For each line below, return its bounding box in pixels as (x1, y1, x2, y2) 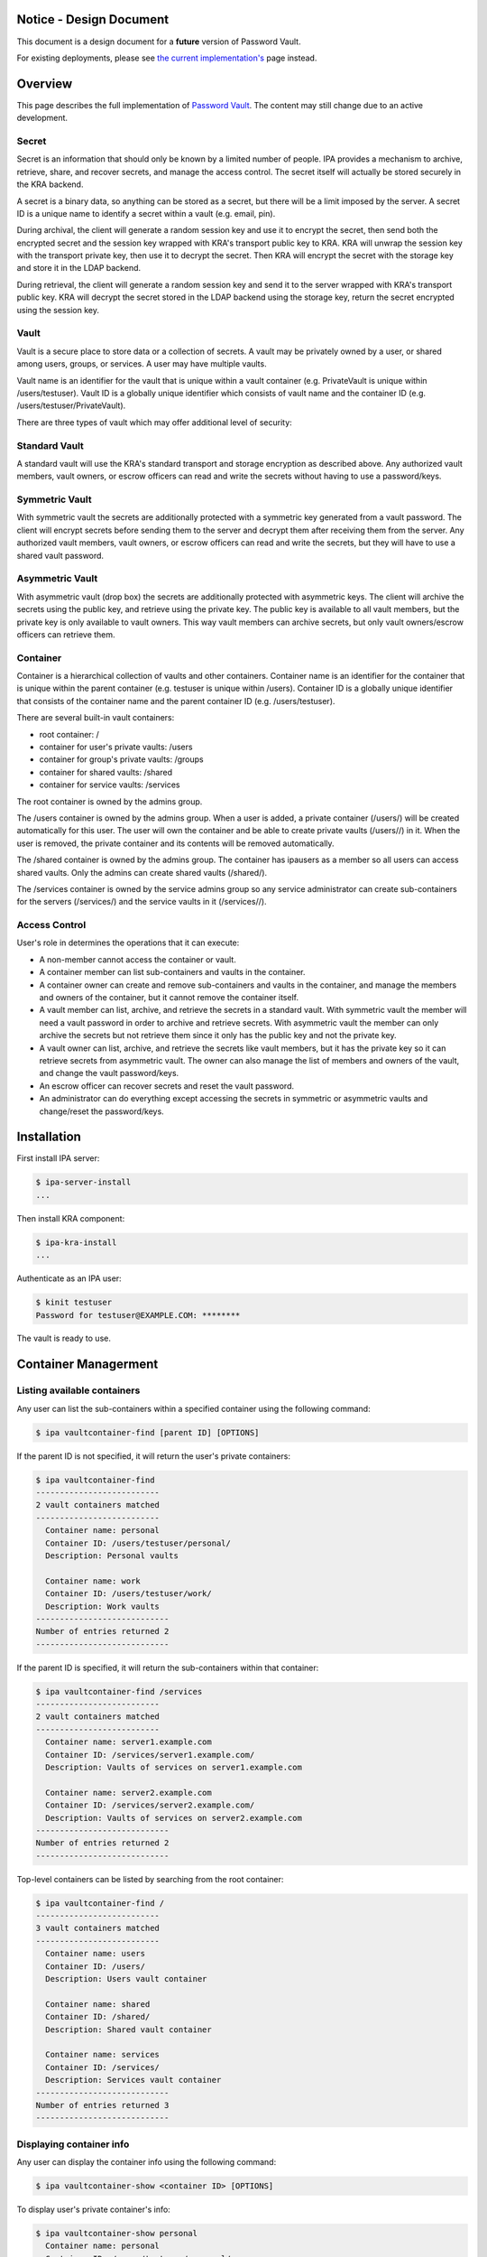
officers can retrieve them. (16, 628, 116, 640)
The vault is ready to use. (16, 1333, 112, 1344)
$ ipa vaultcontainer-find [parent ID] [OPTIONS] (35, 1427, 260, 1437)
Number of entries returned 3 (35, 2100, 170, 2110)
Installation (16, 1129, 81, 1145)
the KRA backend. (16, 179, 84, 190)
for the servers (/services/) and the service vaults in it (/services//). (16, 896, 267, 907)
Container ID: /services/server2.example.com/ (45, 1800, 255, 1810)
